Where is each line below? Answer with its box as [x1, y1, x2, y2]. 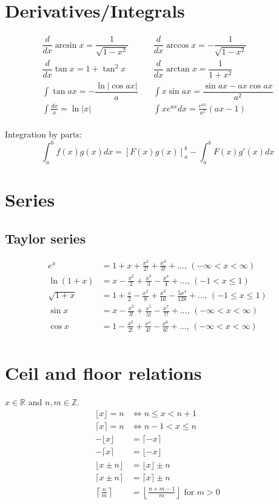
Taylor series [5, 228, 86, 247]
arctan [166, 65, 190, 74]
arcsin [55, 41, 77, 50]
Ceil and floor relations [5, 360, 202, 385]
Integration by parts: [5, 128, 82, 141]
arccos [166, 41, 189, 50]
